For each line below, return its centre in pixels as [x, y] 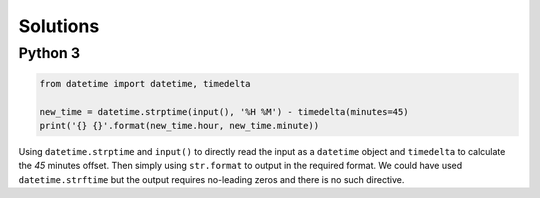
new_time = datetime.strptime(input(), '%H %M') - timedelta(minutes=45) [224, 111]
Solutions [59, 26]
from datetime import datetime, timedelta [145, 83]
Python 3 [49, 53]
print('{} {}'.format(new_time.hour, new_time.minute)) [179, 125]
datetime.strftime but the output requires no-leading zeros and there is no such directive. [211, 179]
